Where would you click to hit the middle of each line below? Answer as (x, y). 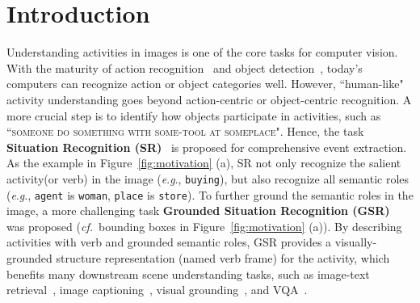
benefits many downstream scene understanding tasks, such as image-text (188, 274)
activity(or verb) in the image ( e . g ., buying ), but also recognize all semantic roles (208, 178)
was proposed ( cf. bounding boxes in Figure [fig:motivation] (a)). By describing (204, 226)
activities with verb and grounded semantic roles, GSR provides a (169, 242)
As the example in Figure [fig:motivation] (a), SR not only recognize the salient (204, 163)
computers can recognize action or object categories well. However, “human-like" (205, 84)
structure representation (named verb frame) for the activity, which (223, 257)
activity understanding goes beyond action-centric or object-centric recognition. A (209, 99)
